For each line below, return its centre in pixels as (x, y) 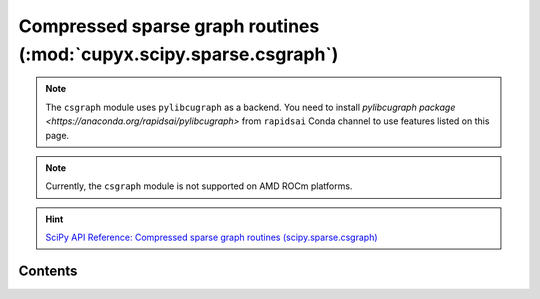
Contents (48, 270)
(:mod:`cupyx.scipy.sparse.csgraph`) (178, 54)
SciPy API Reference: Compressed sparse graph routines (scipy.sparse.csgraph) (212, 237)
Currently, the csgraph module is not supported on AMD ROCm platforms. (199, 186)
